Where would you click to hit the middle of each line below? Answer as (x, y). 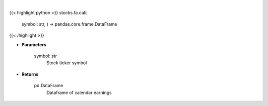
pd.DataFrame (49, 86)
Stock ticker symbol (67, 63)
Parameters (34, 44)
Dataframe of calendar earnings (79, 93)
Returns (30, 74)
